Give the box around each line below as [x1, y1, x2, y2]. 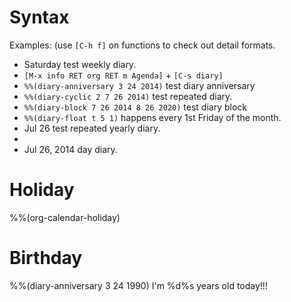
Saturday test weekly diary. [23, 58, 137, 70]
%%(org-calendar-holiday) [9, 211, 121, 223]
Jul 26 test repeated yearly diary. [23, 122, 161, 134]
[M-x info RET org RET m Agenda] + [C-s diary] [23, 69, 224, 81]
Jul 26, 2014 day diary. [23, 143, 118, 155]
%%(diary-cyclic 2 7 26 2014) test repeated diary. [23, 90, 233, 102]
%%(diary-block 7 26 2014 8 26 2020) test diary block [23, 101, 247, 113]
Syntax [9, 6, 70, 29]
